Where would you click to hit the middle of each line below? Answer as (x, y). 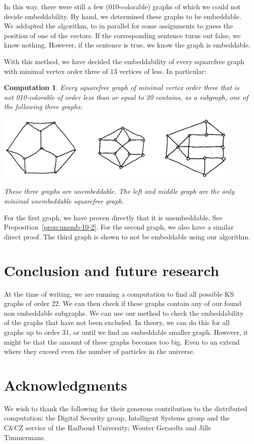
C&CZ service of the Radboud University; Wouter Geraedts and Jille (108, 427)
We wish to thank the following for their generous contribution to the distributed (126, 408)
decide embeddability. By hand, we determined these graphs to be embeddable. (123, 16)
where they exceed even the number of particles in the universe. (99, 351)
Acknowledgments (66, 385)
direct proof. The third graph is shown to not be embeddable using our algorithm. (127, 236)
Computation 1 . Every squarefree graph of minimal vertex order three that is (122, 87)
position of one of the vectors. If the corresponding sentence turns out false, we (122, 35)
